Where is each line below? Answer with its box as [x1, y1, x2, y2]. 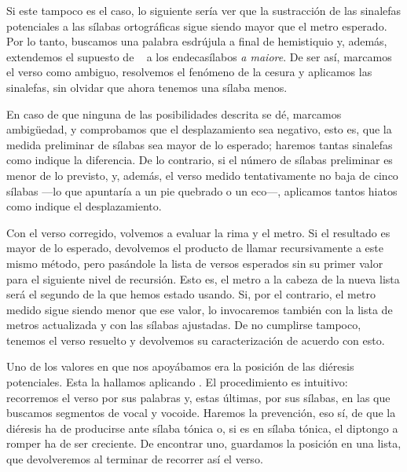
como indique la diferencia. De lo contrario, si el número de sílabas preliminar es [6, 152, 393, 168]
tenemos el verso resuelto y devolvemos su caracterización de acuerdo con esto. [6, 331, 385, 348]
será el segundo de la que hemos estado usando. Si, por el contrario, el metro [6, 286, 376, 302]
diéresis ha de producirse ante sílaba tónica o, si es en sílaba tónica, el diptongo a [6, 419, 398, 436]
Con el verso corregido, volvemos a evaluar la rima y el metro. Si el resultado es [6, 224, 390, 240]
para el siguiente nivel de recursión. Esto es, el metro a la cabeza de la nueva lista [6, 270, 400, 287]
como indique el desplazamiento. [6, 198, 162, 214]
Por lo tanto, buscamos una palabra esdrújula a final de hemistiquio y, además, [6, 33, 387, 49]
